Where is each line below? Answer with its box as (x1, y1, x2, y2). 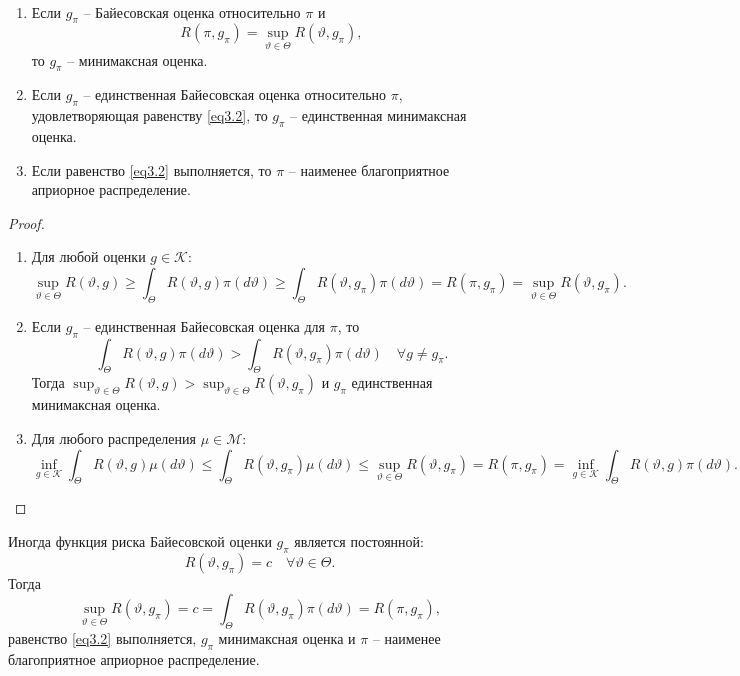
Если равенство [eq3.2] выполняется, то (31, 159, 272, 180)
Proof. (8, 212, 45, 233)
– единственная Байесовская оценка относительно (83, 84, 387, 105)
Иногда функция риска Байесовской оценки (8, 530, 272, 551)
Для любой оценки (31, 246, 146, 267)
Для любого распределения (31, 427, 196, 448)
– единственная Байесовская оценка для (83, 315, 325, 336)
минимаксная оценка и (218, 628, 356, 649)
